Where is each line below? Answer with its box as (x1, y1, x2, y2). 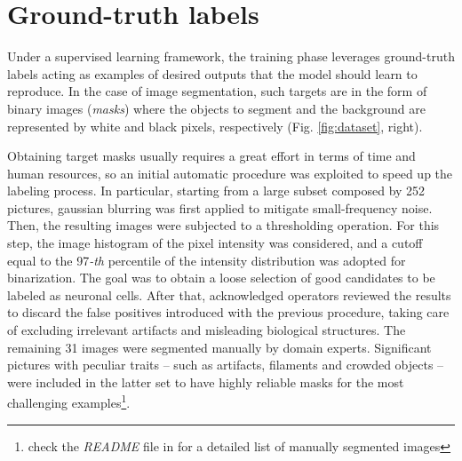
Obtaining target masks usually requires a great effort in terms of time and (7, 147, 416, 165)
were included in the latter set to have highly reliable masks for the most (7, 372, 404, 391)
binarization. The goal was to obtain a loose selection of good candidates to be (7, 268, 435, 287)
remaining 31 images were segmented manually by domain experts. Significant (7, 338, 432, 356)
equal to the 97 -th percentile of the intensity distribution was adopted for (7, 250, 406, 269)
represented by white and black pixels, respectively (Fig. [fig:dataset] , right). (7, 116, 423, 135)
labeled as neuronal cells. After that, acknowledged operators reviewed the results (7, 285, 451, 304)
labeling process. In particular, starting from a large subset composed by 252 (7, 181, 426, 200)
